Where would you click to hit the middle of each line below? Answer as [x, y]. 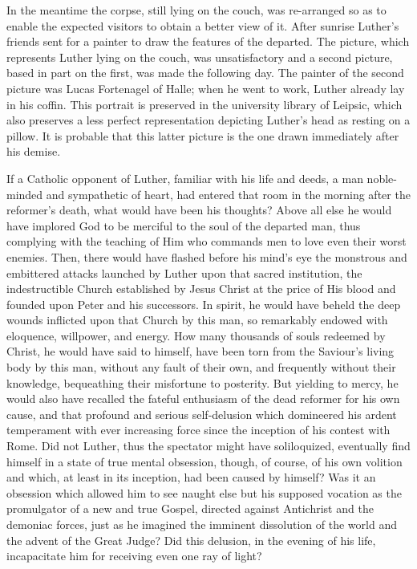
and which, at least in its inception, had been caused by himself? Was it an [191, 477]
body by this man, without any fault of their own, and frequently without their [201, 367]
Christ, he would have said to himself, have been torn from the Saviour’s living [200, 351]
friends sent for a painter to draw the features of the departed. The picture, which [208, 41]
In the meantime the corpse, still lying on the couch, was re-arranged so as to [196, 10]
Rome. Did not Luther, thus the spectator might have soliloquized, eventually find [208, 446]
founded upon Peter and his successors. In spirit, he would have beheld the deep [204, 304]
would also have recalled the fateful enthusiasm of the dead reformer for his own [203, 398]
